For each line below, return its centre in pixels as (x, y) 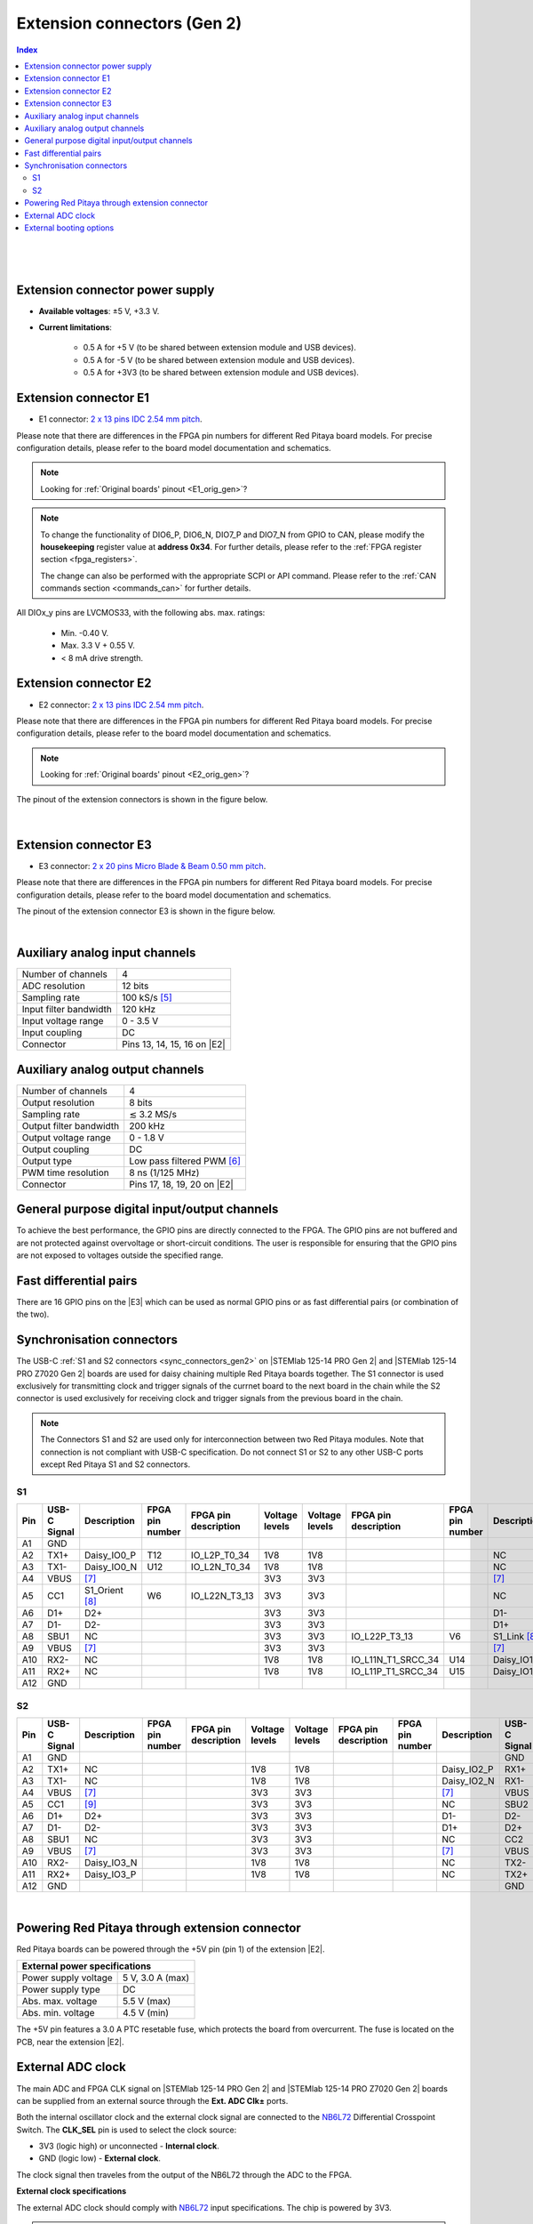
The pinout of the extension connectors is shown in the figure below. (142, 799)
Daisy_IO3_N (111, 1862)
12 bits (135, 986)
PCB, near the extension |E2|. (70, 2042)
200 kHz (147, 1125)
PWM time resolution (66, 1172)
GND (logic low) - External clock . (100, 2158)
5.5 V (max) (147, 2002)
